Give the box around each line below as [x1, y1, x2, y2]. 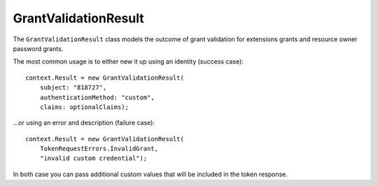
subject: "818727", [39, 84, 107, 92]
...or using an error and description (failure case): [13, 119, 155, 127]
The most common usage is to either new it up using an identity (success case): [13, 57, 244, 66]
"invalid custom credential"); [39, 155, 148, 162]
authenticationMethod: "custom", [39, 93, 155, 101]
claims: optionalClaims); [39, 103, 129, 111]
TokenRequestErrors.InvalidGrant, [39, 145, 159, 153]
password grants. [13, 44, 64, 52]
